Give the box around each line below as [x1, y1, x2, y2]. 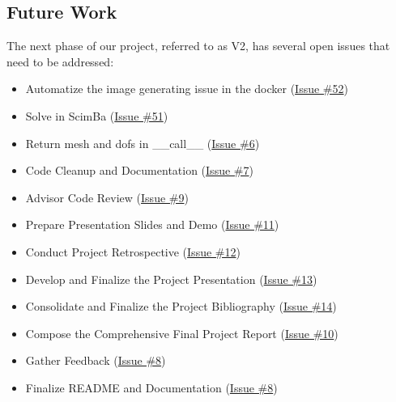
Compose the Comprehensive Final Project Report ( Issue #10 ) [25, 324, 339, 341]
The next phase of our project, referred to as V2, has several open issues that [6, 37, 390, 54]
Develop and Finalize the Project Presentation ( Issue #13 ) [25, 270, 317, 287]
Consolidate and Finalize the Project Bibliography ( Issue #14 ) [25, 298, 337, 315]
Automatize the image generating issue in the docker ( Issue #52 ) [25, 80, 348, 97]
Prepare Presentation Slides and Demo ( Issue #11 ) [25, 216, 279, 233]
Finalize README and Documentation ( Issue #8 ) [25, 379, 278, 396]
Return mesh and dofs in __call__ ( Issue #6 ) [25, 134, 260, 151]
